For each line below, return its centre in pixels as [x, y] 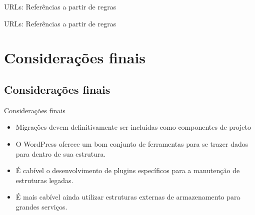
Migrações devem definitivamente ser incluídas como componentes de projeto [133, 127]
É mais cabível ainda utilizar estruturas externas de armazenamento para [128, 197]
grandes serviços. [41, 206]
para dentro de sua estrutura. [61, 153]
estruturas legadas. [44, 180]
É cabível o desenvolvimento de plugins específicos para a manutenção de [128, 170]
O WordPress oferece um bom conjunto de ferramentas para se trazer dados [132, 143]
